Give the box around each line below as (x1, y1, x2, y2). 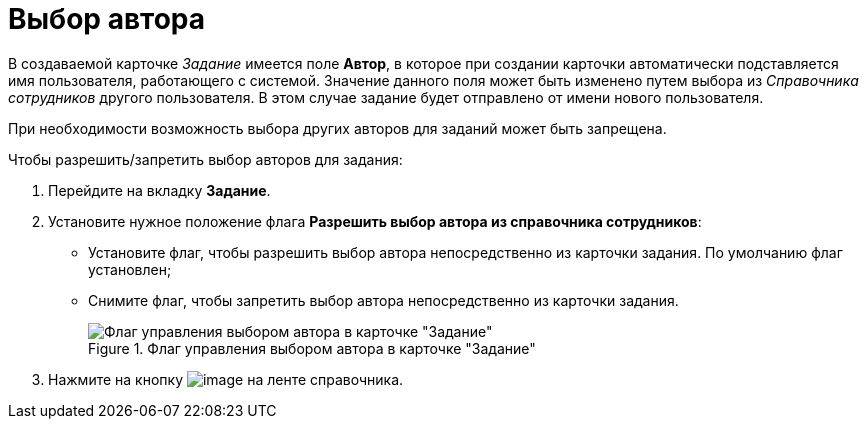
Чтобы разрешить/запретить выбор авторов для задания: (8, 150, 403, 168)
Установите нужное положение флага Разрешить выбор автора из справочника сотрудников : (48, 212, 702, 230)
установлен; (88, 260, 172, 278)
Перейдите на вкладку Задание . (48, 181, 271, 199)
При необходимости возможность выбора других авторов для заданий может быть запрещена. (8, 119, 667, 137)
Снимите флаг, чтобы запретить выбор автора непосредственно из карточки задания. (88, 291, 679, 309)
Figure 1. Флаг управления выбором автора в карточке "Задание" (88, 339, 536, 357)
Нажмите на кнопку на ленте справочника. (48, 370, 404, 388)
